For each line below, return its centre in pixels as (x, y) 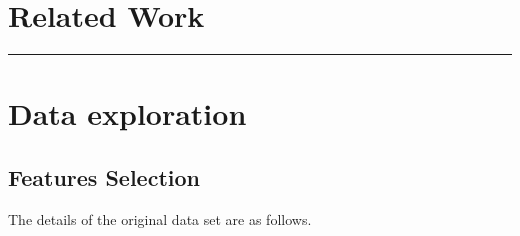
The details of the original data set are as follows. (160, 218)
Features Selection (104, 176)
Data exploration (127, 113)
